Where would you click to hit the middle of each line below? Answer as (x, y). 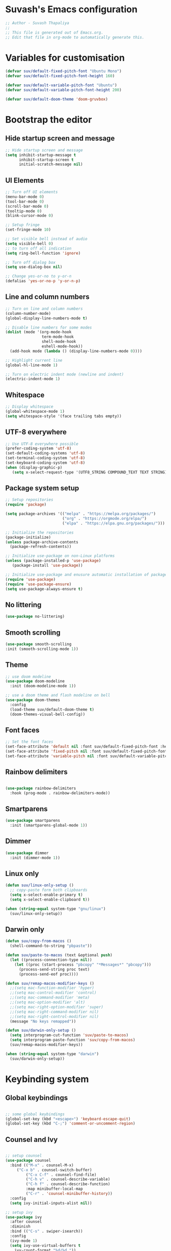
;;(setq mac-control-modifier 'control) (53, 993)
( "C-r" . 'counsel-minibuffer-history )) (69, 1194)
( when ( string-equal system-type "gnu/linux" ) (55, 909)
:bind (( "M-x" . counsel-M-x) (42, 1165)
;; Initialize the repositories (39, 532)
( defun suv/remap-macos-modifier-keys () (50, 983)
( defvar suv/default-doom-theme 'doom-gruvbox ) (57, 99)
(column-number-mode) (28, 313)
